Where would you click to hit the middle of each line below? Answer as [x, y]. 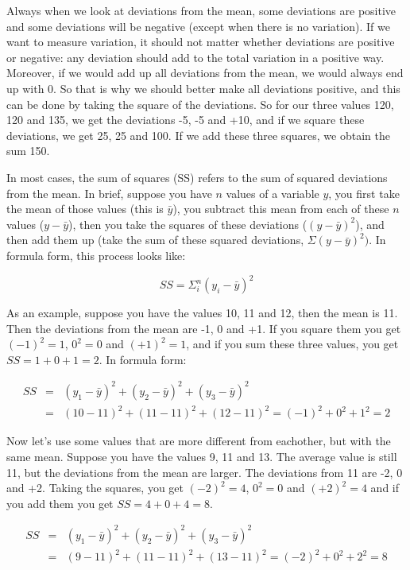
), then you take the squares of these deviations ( [188, 224]
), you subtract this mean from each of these [281, 209]
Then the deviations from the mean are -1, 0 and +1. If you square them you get [204, 328]
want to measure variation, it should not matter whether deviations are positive [201, 42]
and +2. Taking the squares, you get [95, 488]
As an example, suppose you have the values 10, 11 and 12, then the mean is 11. [202, 312]
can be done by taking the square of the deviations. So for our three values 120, [200, 104]
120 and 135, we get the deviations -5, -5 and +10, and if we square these [186, 120]
